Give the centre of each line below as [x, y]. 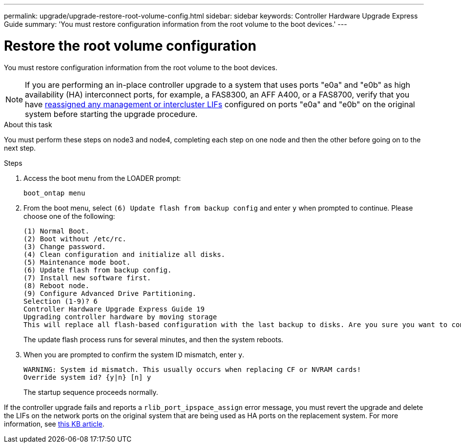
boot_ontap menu [54, 193]
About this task [28, 124]
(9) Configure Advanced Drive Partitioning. [110, 293]
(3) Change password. [65, 246]
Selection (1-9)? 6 [61, 301]
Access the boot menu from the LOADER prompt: [102, 178]
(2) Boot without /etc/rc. [75, 239]
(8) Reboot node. [56, 285]
